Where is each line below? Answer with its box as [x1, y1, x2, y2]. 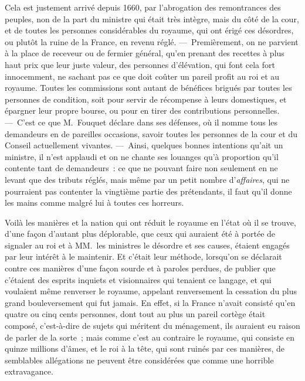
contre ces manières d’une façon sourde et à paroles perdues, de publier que [5, 262, 276, 274]
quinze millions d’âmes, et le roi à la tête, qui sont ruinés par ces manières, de [5, 342, 284, 355]
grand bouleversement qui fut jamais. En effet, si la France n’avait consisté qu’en [5, 296, 296, 308]
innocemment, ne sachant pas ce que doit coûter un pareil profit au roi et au [5, 70, 280, 82]
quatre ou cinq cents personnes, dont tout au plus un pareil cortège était [5, 308, 266, 320]
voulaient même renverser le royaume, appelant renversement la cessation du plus [5, 285, 297, 297]
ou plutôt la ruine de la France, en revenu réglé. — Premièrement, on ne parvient [5, 35, 299, 47]
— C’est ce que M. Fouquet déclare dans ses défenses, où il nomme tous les [5, 115, 278, 128]
